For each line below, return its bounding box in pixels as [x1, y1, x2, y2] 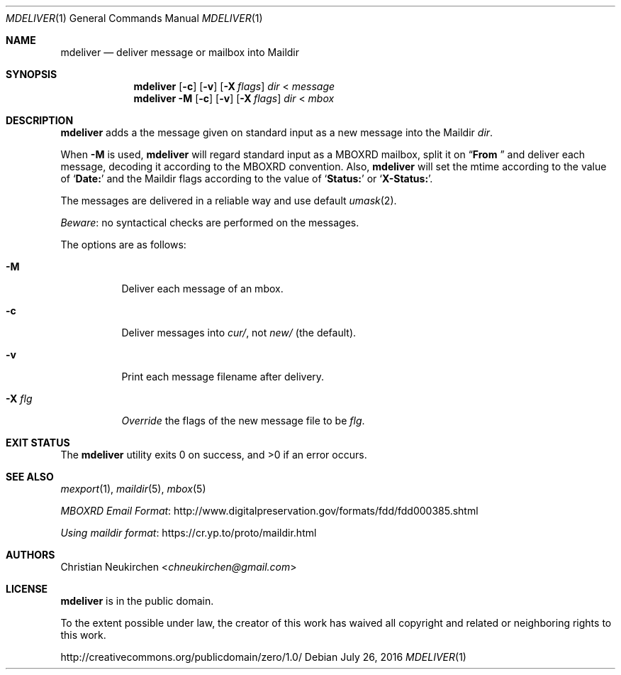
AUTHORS [6, 549, 55, 561]
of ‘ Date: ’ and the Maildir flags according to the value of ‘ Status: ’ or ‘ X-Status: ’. [60, 172, 433, 185]
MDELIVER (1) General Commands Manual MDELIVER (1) [6, 12, 263, 24]
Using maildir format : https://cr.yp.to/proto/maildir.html [60, 527, 317, 539]
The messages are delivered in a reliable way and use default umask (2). [60, 194, 397, 207]
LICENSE [6, 583, 48, 595]
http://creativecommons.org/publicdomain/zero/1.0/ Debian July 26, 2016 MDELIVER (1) [60, 651, 466, 663]
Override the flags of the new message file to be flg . [121, 415, 365, 427]
